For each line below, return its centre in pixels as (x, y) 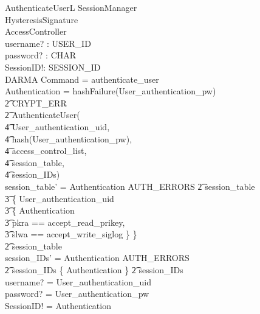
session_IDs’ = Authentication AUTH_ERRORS (97, 258)
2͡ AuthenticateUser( (43, 115)
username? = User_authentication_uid (78, 281)
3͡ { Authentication (40, 210)
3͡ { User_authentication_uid (60, 198)
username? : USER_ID (48, 43)
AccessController (36, 31)
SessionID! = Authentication (58, 305)
